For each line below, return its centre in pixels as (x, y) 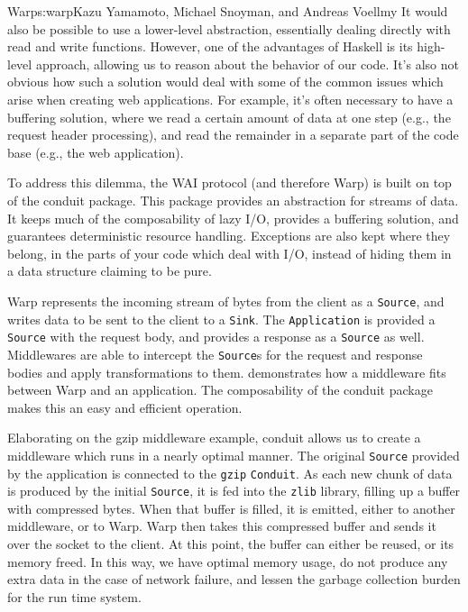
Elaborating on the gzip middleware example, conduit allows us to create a (214, 438)
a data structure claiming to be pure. (110, 271)
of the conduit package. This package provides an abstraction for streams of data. (233, 200)
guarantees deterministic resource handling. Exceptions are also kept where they (229, 236)
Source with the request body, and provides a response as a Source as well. (216, 337)
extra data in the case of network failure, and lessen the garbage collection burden (234, 579)
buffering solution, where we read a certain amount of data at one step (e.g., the (229, 117)
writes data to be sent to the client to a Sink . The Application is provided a (221, 319)
